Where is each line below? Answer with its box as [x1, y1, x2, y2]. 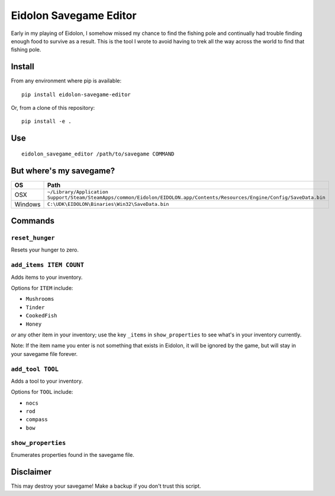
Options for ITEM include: [11, 285, 73, 292]
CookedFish [25, 312, 57, 319]
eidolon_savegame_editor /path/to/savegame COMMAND [21, 150, 175, 157]
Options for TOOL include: [11, 389, 73, 396]
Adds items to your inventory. [11, 274, 83, 281]
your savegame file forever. [11, 350, 78, 357]
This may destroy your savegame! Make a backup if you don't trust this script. [11, 482, 201, 489]
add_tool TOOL [11, 365, 59, 373]
